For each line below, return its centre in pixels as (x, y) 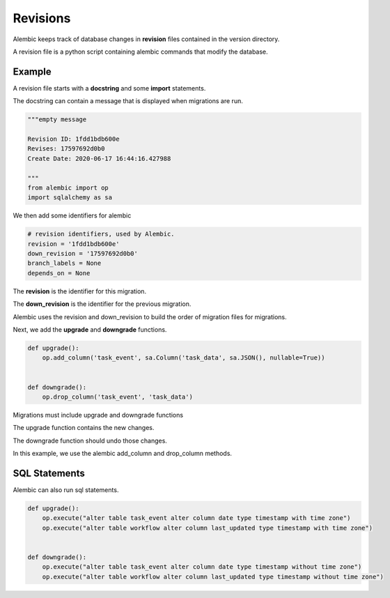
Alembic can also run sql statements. (66, 490)
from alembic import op (68, 187)
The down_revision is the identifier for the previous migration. (102, 304)
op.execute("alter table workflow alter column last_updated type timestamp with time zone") (207, 528)
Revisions (42, 18)
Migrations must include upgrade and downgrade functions (98, 415)
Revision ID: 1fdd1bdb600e (73, 139)
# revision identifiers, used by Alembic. (101, 234)
